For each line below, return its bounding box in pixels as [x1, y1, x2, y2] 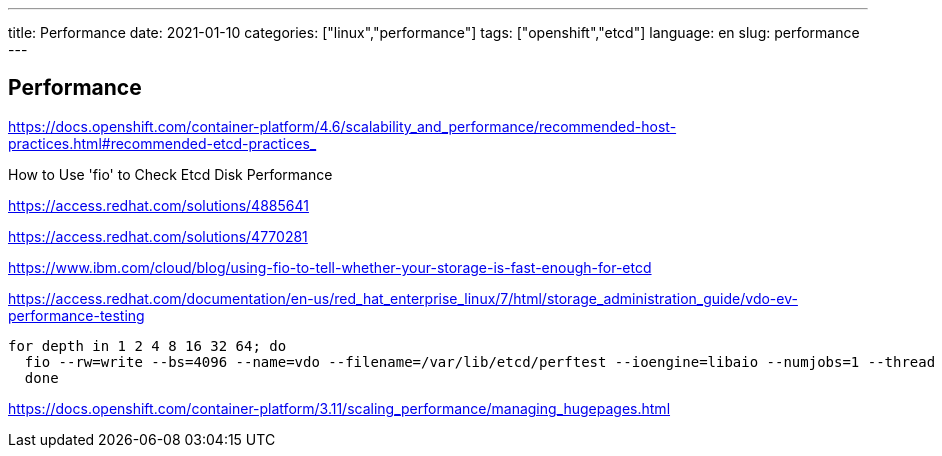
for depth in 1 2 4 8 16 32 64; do [8, 337, 287, 354]
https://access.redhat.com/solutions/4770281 [8, 227, 308, 245]
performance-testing [8, 306, 145, 324]
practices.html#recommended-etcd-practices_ [8, 134, 317, 152]
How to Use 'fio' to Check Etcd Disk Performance [8, 165, 333, 183]
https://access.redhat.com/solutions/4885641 [8, 196, 309, 214]
